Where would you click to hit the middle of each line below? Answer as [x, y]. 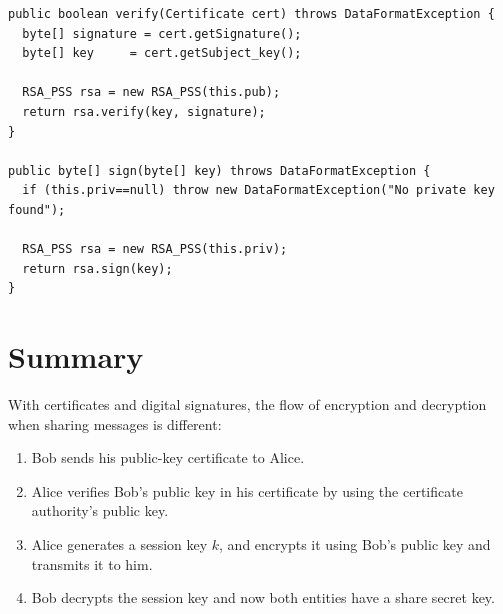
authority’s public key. [100, 510]
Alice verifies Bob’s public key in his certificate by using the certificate [247, 490]
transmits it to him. [92, 563]
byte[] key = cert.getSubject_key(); [162, 53]
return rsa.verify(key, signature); [144, 111]
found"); [37, 209]
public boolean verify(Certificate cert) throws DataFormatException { [251, 14]
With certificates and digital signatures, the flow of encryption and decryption [247, 404]
